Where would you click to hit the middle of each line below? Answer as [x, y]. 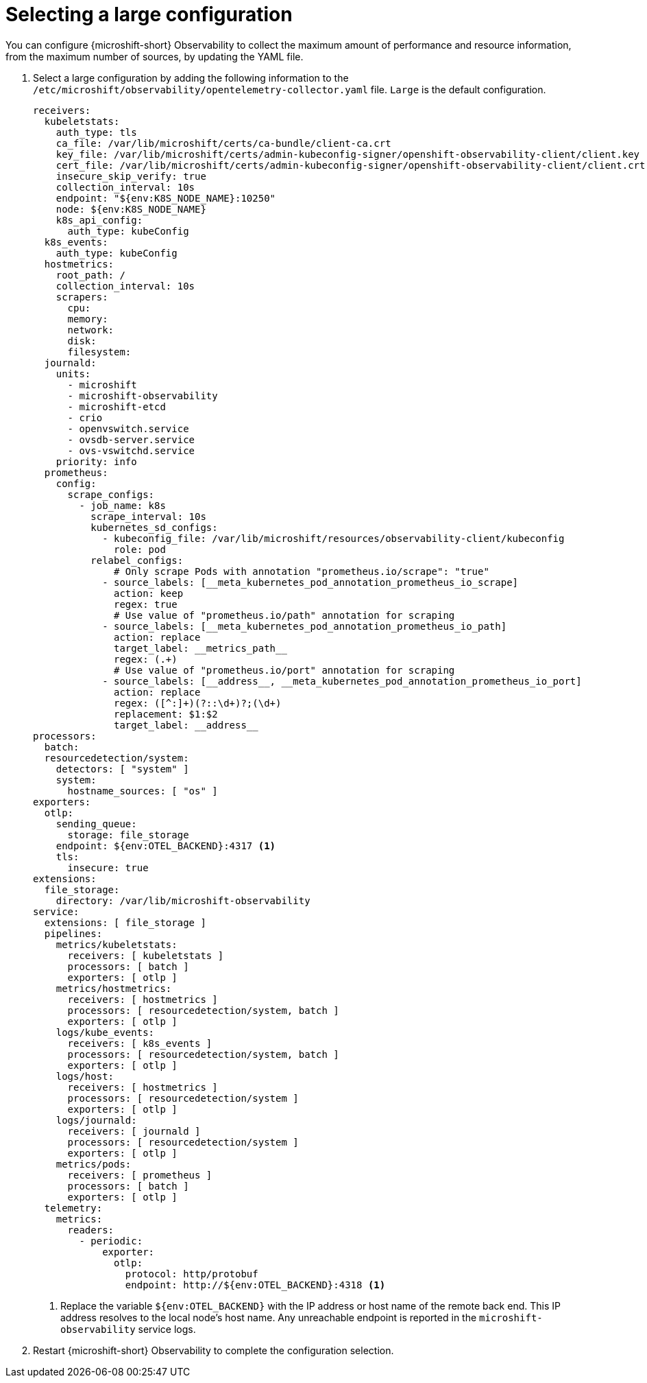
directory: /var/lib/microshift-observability [183, 900]
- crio [85, 417]
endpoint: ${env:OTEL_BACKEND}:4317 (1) [166, 846]
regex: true [146, 604]
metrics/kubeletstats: [117, 944]
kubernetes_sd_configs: [154, 527]
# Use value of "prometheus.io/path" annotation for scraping [284, 615]
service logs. [167, 1329]
